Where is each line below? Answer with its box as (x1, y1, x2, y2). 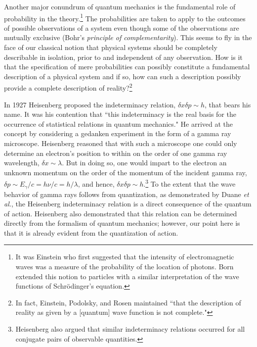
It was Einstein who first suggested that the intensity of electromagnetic (15, 251, 234, 262)
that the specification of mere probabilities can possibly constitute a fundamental (4, 61, 250, 72)
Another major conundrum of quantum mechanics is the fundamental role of (4, 1, 236, 11)
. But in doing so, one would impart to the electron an (62, 157, 227, 168)
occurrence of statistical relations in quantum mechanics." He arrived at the (4, 118, 233, 129)
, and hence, (78, 179, 115, 189)
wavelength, (4, 157, 40, 168)
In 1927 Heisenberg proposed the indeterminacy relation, (4, 99, 176, 109)
